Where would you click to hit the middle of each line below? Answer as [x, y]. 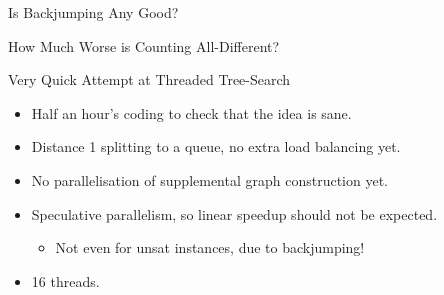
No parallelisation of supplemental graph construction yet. [210, 179]
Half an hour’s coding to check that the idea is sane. [191, 112]
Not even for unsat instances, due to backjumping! [210, 247]
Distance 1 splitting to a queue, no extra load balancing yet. [216, 146]
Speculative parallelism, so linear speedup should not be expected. [234, 213]
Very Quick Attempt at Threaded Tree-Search [149, 79]
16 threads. [65, 280]
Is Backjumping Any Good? [93, 12]
